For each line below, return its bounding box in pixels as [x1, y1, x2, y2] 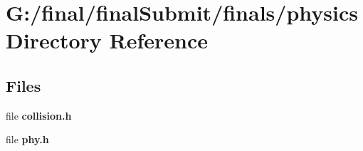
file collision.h [6, 108, 72, 123]
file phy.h [6, 132, 49, 147]
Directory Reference [6, 26, 209, 55]
